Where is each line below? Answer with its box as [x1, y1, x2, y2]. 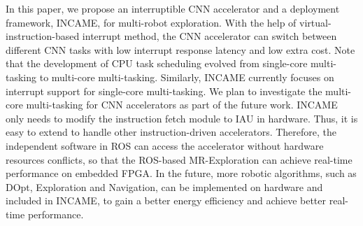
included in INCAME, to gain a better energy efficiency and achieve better [6, 193, 327, 208]
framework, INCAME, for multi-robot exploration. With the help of [6, 15, 297, 29]
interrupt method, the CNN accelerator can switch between [82, 29, 337, 43]
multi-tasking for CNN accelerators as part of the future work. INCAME [26, 97, 338, 112]
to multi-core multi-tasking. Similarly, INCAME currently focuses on [39, 69, 334, 84]
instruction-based [6, 29, 80, 43]
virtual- [299, 15, 332, 29]
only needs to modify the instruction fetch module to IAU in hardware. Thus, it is [6, 111, 358, 125]
